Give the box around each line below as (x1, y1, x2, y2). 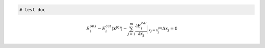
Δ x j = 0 (162, 26, 178, 32)
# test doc (19, 7, 46, 12)
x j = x (148, 28, 159, 33)
